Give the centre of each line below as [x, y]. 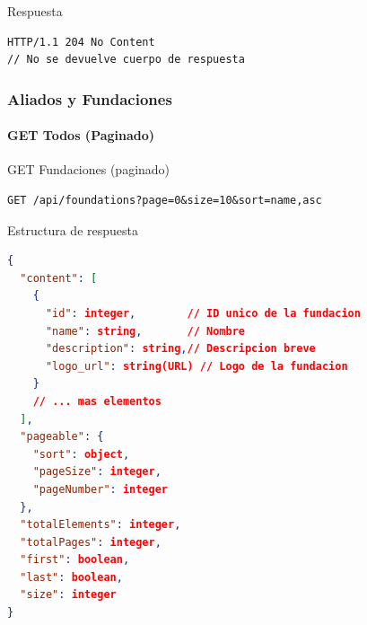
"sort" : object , [81, 454]
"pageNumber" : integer [100, 489]
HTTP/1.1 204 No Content [81, 42]
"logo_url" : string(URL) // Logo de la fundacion [197, 366]
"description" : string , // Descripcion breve [180, 349]
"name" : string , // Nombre [145, 331]
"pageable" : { [62, 437]
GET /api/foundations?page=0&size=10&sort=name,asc [165, 201]
